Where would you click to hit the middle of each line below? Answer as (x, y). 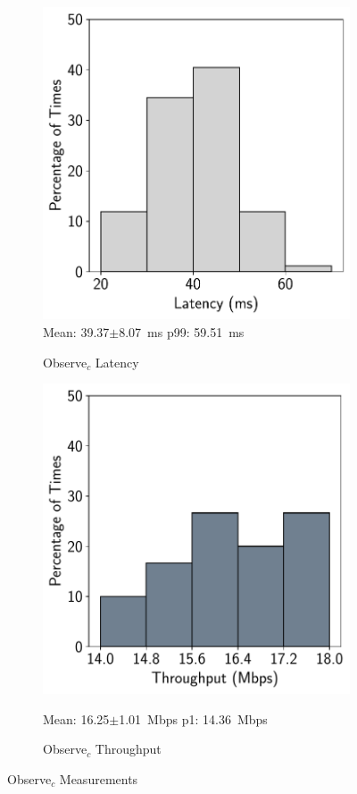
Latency (117, 362)
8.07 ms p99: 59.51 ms (182, 331)
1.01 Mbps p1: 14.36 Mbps (193, 718)
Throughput (128, 749)
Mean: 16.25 (76, 718)
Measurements (99, 778)
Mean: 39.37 (76, 331)
